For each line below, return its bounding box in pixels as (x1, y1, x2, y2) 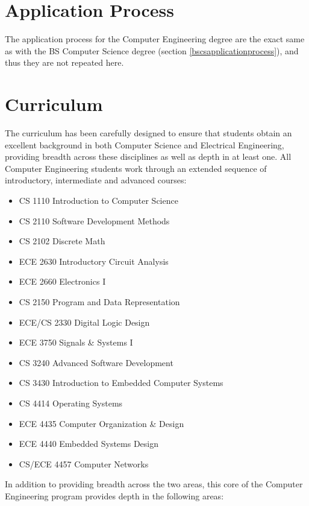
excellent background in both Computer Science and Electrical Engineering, (5, 138, 284, 151)
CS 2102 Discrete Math (19, 235, 105, 247)
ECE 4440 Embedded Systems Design (19, 437, 159, 450)
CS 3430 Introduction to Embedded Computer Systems (19, 376, 223, 389)
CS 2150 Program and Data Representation (19, 295, 180, 308)
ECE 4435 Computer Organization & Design (19, 417, 184, 429)
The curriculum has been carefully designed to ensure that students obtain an (5, 127, 292, 139)
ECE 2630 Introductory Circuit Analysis (19, 255, 169, 267)
